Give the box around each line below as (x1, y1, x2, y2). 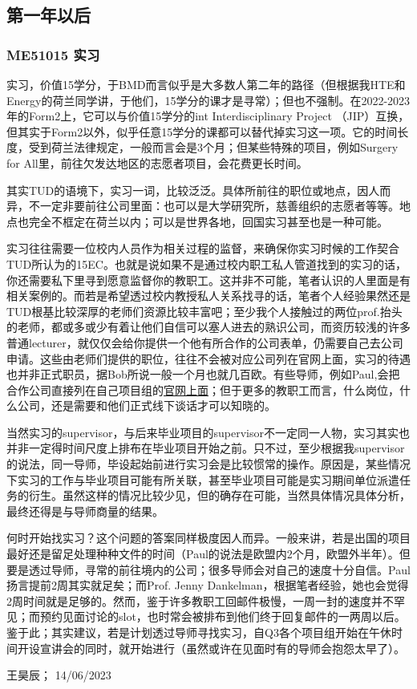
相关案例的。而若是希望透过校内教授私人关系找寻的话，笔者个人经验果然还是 (6, 287, 411, 304)
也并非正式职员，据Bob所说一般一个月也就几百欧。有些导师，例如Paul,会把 (6, 366, 400, 383)
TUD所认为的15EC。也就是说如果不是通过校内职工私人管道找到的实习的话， (6, 255, 407, 272)
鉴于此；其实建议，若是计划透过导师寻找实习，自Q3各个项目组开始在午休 (6, 624, 391, 640)
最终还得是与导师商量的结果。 (6, 502, 164, 519)
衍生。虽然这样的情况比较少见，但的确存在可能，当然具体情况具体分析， (28, 487, 411, 504)
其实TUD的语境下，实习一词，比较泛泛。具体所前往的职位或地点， (6, 181, 358, 198)
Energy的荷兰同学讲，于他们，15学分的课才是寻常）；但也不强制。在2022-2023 (6, 91, 411, 108)
